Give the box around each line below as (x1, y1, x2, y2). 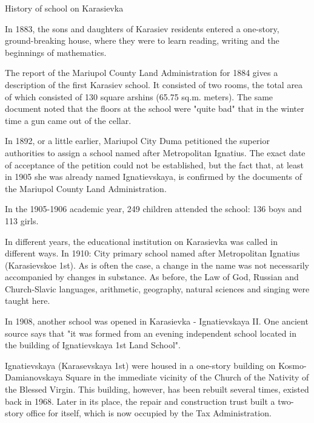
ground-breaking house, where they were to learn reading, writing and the (5, 34, 279, 47)
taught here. (5, 294, 50, 307)
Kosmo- (278, 359, 307, 371)
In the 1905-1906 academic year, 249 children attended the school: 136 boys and (5, 202, 302, 215)
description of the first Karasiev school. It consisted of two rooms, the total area (5, 78, 303, 91)
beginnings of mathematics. (5, 46, 107, 58)
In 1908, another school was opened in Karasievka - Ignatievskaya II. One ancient (5, 315, 309, 328)
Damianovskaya (5, 371, 63, 383)
